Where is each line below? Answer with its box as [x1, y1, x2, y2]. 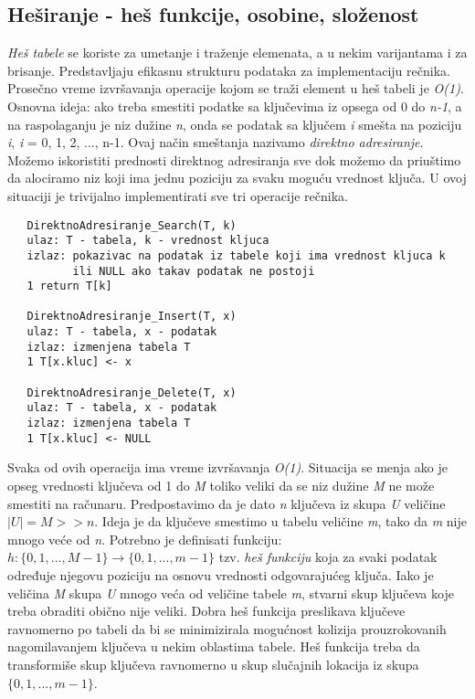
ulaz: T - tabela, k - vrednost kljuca [26, 234, 269, 248]
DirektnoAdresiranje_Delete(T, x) [26, 386, 237, 399]
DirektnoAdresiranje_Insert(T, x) [26, 310, 237, 323]
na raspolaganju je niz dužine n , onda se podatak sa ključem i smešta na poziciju [7, 114, 462, 133]
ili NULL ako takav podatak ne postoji [72, 264, 315, 278]
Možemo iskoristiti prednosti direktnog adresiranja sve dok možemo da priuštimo [7, 150, 461, 169]
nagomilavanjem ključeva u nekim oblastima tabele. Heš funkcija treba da [7, 637, 420, 656]
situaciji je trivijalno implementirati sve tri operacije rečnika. [7, 185, 348, 205]
